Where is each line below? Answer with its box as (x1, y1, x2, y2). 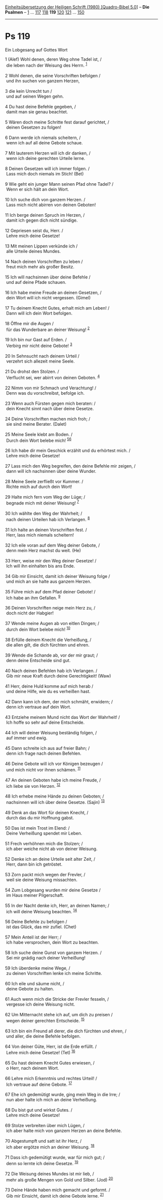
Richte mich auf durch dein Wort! (6, 484, 72, 490)
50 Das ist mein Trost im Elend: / (5, 825, 70, 831)
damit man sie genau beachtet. (6, 109, 68, 115)
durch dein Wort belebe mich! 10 (6, 626, 70, 632)
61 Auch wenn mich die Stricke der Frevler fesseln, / (5, 996, 109, 1002)
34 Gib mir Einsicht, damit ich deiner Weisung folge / (5, 573, 110, 579)
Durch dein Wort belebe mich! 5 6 (6, 436, 72, 443)
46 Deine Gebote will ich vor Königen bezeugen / (5, 761, 103, 766)
